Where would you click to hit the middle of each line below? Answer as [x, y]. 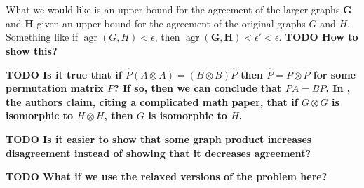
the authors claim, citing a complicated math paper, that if [152, 101]
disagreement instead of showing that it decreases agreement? [159, 153]
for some [334, 74]
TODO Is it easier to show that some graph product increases [159, 139]
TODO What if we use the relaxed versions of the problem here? [167, 176]
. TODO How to [318, 37]
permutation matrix [55, 88]
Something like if [42, 37]
